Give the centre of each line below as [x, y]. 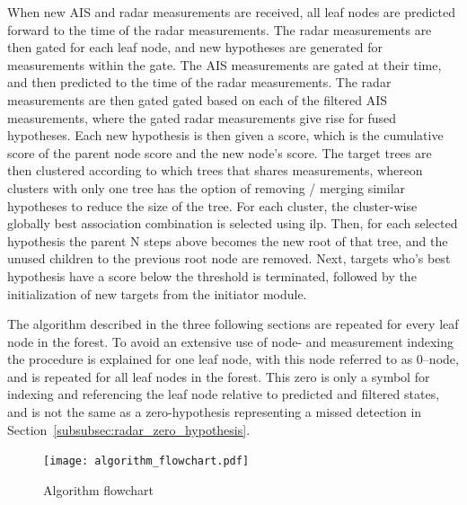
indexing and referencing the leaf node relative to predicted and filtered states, [224, 394]
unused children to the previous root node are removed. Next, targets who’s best [229, 258]
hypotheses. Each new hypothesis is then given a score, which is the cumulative [225, 135]
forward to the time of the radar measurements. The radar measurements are [220, 29]
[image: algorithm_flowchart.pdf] [146, 461]
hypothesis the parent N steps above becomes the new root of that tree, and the [228, 240]
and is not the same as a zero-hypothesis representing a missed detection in [215, 412]
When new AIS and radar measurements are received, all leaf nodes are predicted [232, 12]
